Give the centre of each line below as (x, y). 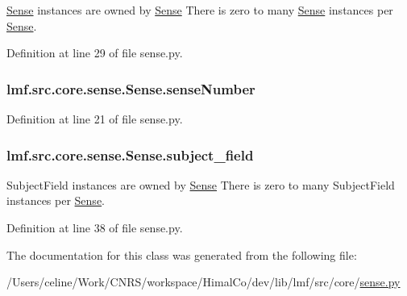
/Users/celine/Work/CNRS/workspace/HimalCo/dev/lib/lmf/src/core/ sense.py (203, 282)
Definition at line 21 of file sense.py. (95, 119)
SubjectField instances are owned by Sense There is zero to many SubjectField (201, 184)
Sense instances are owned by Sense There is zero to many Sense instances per (200, 10)
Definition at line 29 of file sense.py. (95, 53)
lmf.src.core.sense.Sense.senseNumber (131, 88)
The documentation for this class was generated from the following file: (182, 254)
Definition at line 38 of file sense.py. (95, 227)
